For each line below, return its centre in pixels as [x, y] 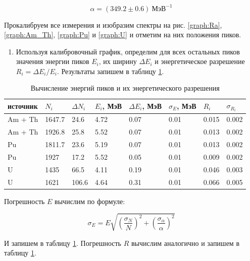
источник [23, 106]
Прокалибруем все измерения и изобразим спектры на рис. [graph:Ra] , [113, 24]
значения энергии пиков [53, 61]
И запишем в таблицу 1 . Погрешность [63, 243]
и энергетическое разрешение [200, 61]
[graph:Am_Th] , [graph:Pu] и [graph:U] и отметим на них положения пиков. [123, 35]
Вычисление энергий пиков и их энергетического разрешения [125, 88]
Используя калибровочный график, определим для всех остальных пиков [128, 51]
